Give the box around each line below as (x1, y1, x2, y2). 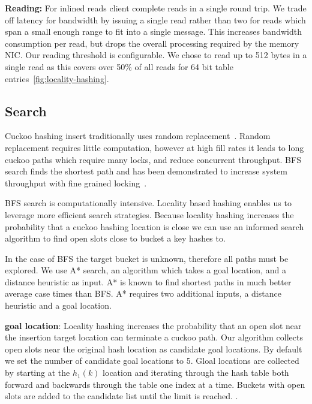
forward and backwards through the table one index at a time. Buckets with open (5, 378, 305, 390)
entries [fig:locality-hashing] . (5, 72, 109, 85)
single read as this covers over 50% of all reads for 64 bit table (5, 60, 233, 73)
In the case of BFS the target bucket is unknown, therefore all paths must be (5, 252, 289, 264)
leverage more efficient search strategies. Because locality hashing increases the (5, 208, 294, 221)
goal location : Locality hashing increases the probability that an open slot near (5, 319, 302, 331)
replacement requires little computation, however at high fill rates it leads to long (5, 141, 304, 153)
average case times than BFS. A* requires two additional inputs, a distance (5, 287, 281, 300)
